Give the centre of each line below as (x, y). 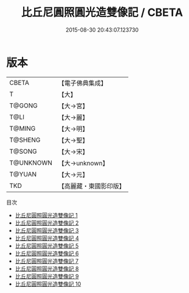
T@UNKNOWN (31, 162)
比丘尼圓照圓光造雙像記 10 (48, 284)
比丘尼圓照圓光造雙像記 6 (47, 253)
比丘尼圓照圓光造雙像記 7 (47, 261)
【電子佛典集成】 (83, 83)
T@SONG (23, 151)
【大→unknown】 (83, 163)
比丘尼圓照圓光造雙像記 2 (47, 223)
